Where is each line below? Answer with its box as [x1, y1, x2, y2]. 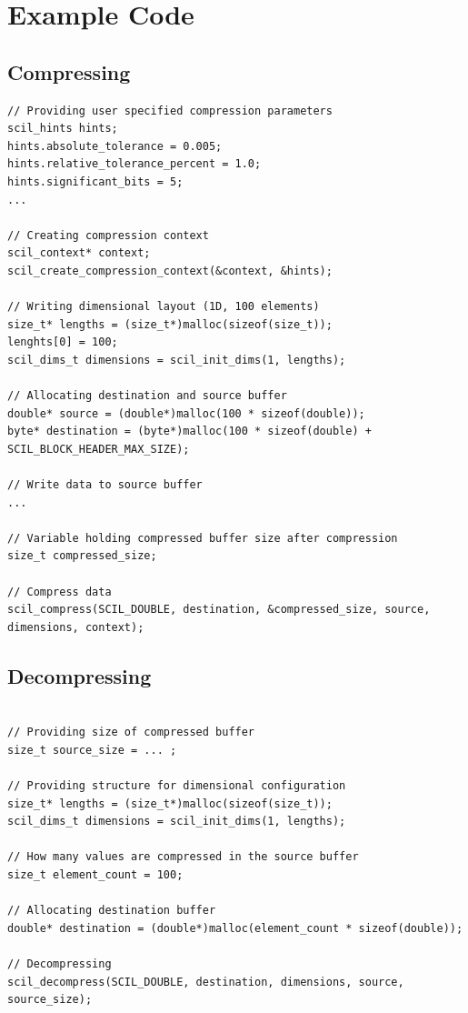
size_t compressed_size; [7, 549, 157, 563]
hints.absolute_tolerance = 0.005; [7, 139, 223, 153]
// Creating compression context [7, 228, 209, 242]
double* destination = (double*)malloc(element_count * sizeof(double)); [7, 921, 463, 935]
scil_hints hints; [7, 122, 118, 135]
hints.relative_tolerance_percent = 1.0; [7, 157, 262, 171]
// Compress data [7, 585, 112, 598]
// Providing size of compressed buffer [7, 726, 255, 739]
